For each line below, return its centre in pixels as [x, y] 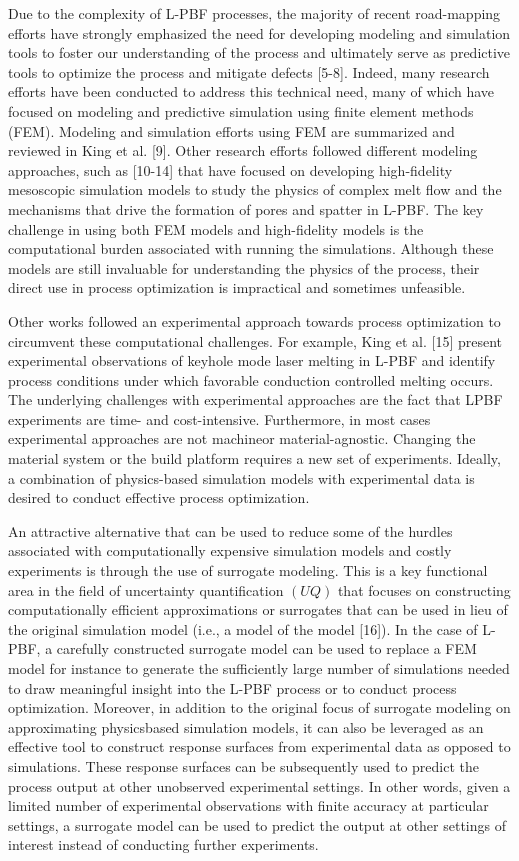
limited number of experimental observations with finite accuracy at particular [248, 805]
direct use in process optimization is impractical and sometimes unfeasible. [237, 287]
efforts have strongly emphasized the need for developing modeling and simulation [259, 32]
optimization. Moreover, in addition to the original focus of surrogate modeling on [259, 707]
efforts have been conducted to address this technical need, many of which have [251, 91]
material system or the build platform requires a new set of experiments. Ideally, [254, 458]
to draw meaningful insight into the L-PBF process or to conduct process [232, 687]
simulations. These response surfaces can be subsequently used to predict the [244, 765]
